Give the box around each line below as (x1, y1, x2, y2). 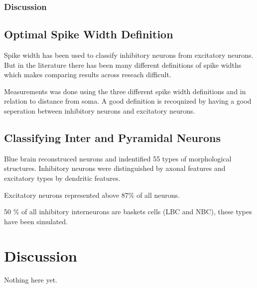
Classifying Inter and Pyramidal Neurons (4, 130, 221, 145)
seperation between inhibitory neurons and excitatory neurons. (4, 106, 195, 116)
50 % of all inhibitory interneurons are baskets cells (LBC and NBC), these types (4, 206, 252, 217)
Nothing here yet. (4, 274, 57, 285)
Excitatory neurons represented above (4, 189, 120, 200)
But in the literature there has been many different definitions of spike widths (4, 59, 242, 70)
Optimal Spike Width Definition (4, 26, 173, 42)
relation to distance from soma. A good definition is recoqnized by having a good (4, 96, 252, 106)
